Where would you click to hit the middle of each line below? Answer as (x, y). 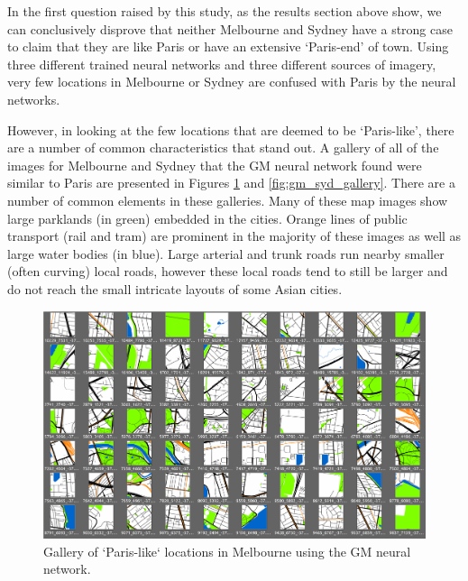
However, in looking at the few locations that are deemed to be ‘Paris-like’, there (231, 129)
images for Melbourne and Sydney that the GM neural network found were (215, 165)
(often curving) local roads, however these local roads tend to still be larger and (228, 271)
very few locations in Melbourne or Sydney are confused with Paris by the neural (232, 82)
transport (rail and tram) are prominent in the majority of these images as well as (234, 236)
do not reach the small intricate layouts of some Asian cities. (175, 288)
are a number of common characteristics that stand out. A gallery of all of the (223, 148)
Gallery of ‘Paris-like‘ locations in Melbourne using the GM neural (227, 551)
